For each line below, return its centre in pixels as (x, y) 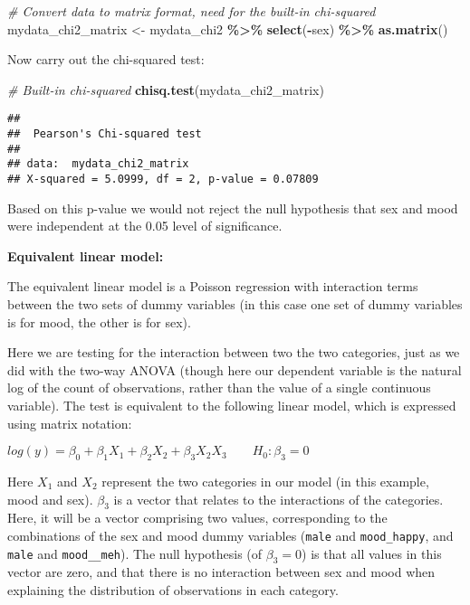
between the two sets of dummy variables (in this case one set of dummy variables (235, 304)
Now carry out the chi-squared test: (106, 59)
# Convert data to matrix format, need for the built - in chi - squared (192, 11)
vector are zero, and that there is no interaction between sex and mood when (221, 572)
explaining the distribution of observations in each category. (173, 590)
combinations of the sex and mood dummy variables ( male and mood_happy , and (230, 535)
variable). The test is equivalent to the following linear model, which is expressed (232, 405)
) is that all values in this (372, 553)
